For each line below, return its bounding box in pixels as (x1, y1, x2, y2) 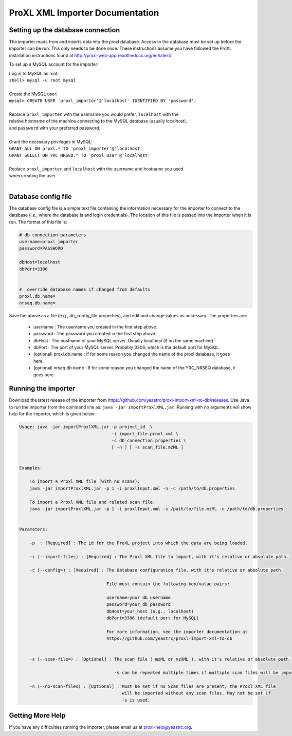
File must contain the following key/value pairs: (106, 581, 230, 587)
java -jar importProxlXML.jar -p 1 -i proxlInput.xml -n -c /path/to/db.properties (29, 486, 235, 491)
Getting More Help (9, 712, 66, 720)
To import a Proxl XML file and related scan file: (29, 499, 156, 505)
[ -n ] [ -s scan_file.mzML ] (111, 445, 184, 450)
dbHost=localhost (19, 259, 61, 265)
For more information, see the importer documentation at (106, 629, 248, 634)
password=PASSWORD (19, 245, 63, 251)
